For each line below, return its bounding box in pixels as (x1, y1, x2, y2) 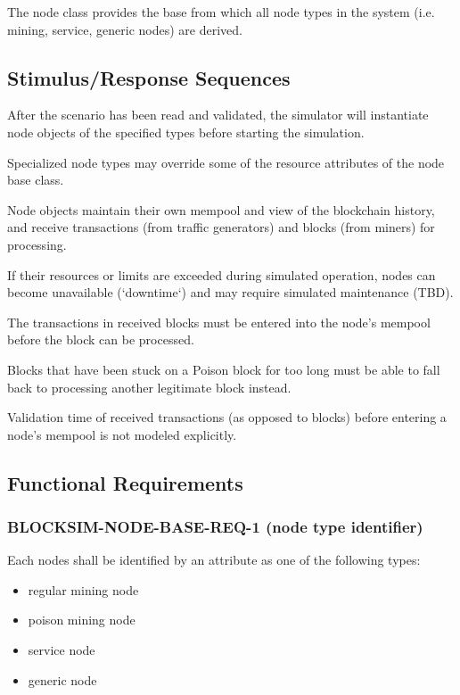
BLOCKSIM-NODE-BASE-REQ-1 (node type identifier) (7, 516, 423, 537)
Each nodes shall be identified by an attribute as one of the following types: (7, 550, 421, 569)
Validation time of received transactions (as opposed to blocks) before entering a (7, 408, 447, 426)
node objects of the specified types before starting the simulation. (7, 122, 365, 141)
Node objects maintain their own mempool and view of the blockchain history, (7, 200, 435, 219)
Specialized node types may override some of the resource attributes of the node (7, 153, 445, 171)
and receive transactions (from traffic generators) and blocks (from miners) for (7, 218, 435, 236)
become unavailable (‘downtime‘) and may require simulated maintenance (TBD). (7, 283, 454, 302)
